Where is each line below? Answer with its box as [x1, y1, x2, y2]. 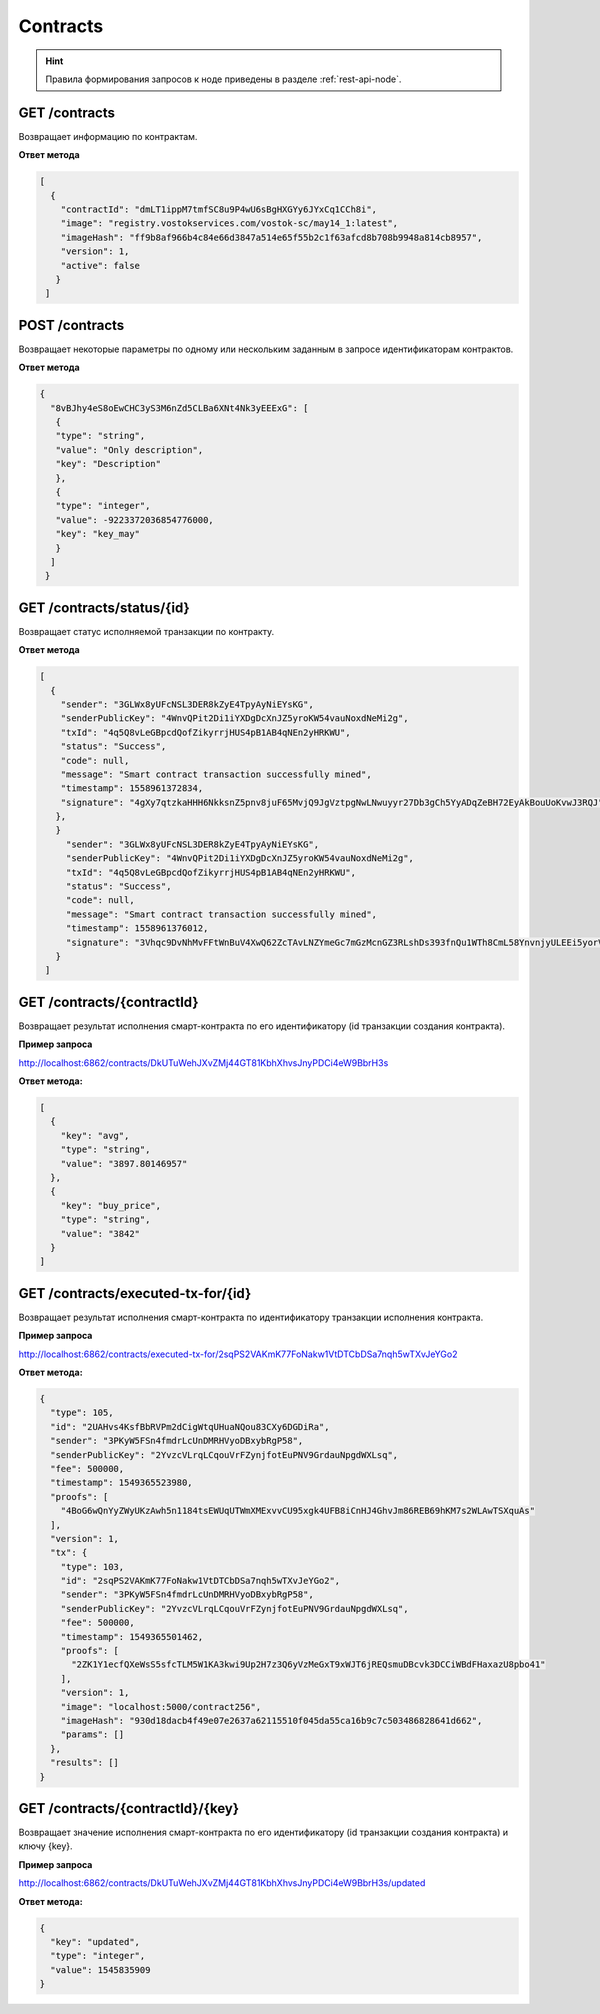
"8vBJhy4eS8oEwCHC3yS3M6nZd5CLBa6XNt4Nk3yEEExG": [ [50, 402, 309, 414]
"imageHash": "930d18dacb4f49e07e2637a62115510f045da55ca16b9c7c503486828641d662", [60, 1715, 483, 1726]
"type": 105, [50, 1407, 114, 1419]
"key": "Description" [55, 458, 162, 470]
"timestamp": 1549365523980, [50, 1477, 194, 1489]
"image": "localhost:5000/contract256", [60, 1701, 262, 1712]
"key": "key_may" [55, 528, 140, 540]
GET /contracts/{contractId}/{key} [18, 1800, 240, 1817]
